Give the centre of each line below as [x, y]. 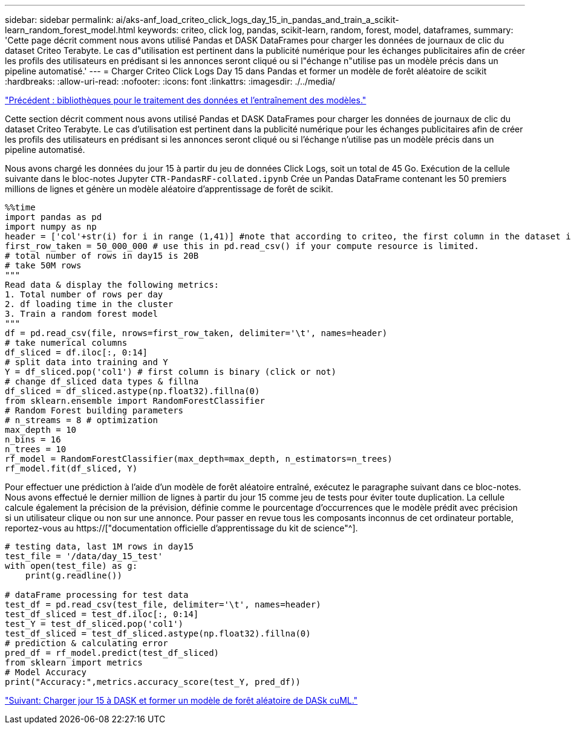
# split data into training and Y [86, 362]
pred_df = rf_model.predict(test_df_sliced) [112, 653]
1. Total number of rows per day [84, 294]
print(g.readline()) [73, 575]
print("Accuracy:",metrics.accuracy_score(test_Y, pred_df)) [153, 682]
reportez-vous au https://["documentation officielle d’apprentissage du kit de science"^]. [181, 528]
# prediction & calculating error [86, 643]
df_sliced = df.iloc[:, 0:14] [77, 352]
